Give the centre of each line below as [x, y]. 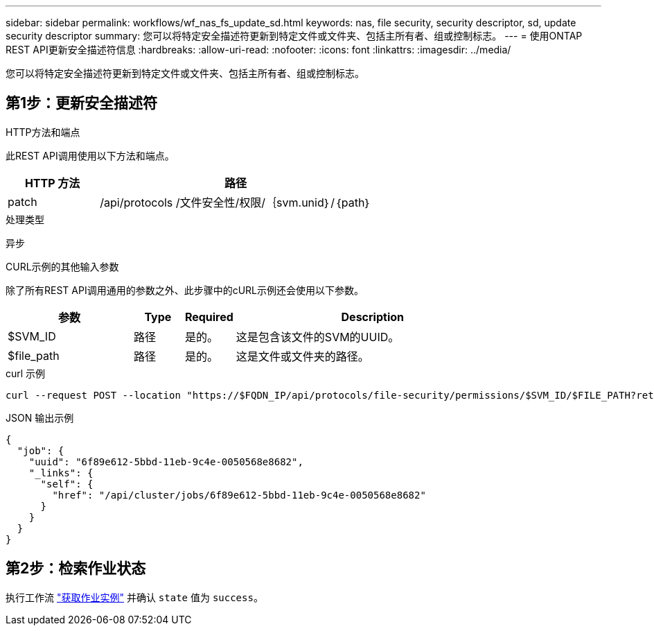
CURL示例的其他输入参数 [62, 266]
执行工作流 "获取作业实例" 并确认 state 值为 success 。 [134, 597]
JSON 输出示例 [40, 417]
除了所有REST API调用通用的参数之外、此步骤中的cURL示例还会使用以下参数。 [185, 290]
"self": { [67, 484]
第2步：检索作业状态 [76, 569]
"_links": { [61, 473]
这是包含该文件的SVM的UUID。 [318, 337]
